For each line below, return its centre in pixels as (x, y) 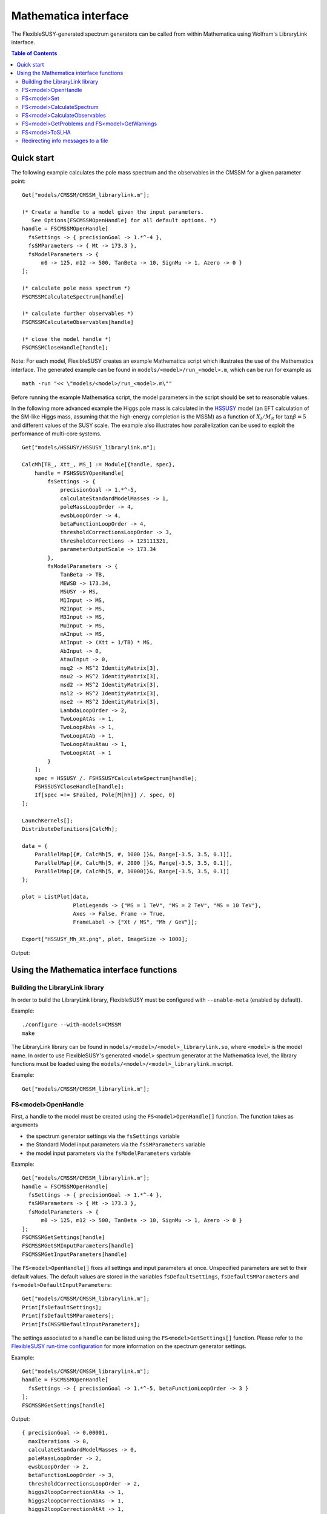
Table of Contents (34, 53)
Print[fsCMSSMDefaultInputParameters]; (81, 1324)
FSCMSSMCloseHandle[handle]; (65, 347)
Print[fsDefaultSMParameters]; (68, 1316)
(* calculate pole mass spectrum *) (76, 288)
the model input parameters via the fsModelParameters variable (108, 1153)
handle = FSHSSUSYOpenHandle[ (79, 473)
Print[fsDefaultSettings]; (62, 1307)
